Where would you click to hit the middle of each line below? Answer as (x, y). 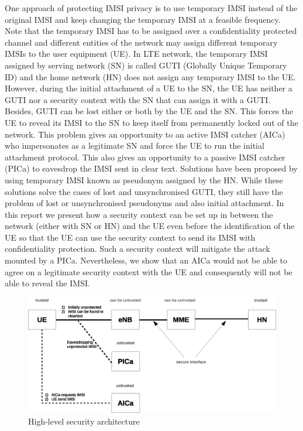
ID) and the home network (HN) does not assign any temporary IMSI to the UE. (150, 76)
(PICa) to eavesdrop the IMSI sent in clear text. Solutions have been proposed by (151, 168)
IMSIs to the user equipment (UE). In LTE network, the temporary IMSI (136, 54)
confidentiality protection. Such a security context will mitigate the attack (137, 249)
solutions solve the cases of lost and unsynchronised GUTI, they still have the (144, 191)
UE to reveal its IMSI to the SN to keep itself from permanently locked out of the (151, 122)
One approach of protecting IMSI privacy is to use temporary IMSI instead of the (151, 8)
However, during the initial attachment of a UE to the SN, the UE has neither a (149, 88)
